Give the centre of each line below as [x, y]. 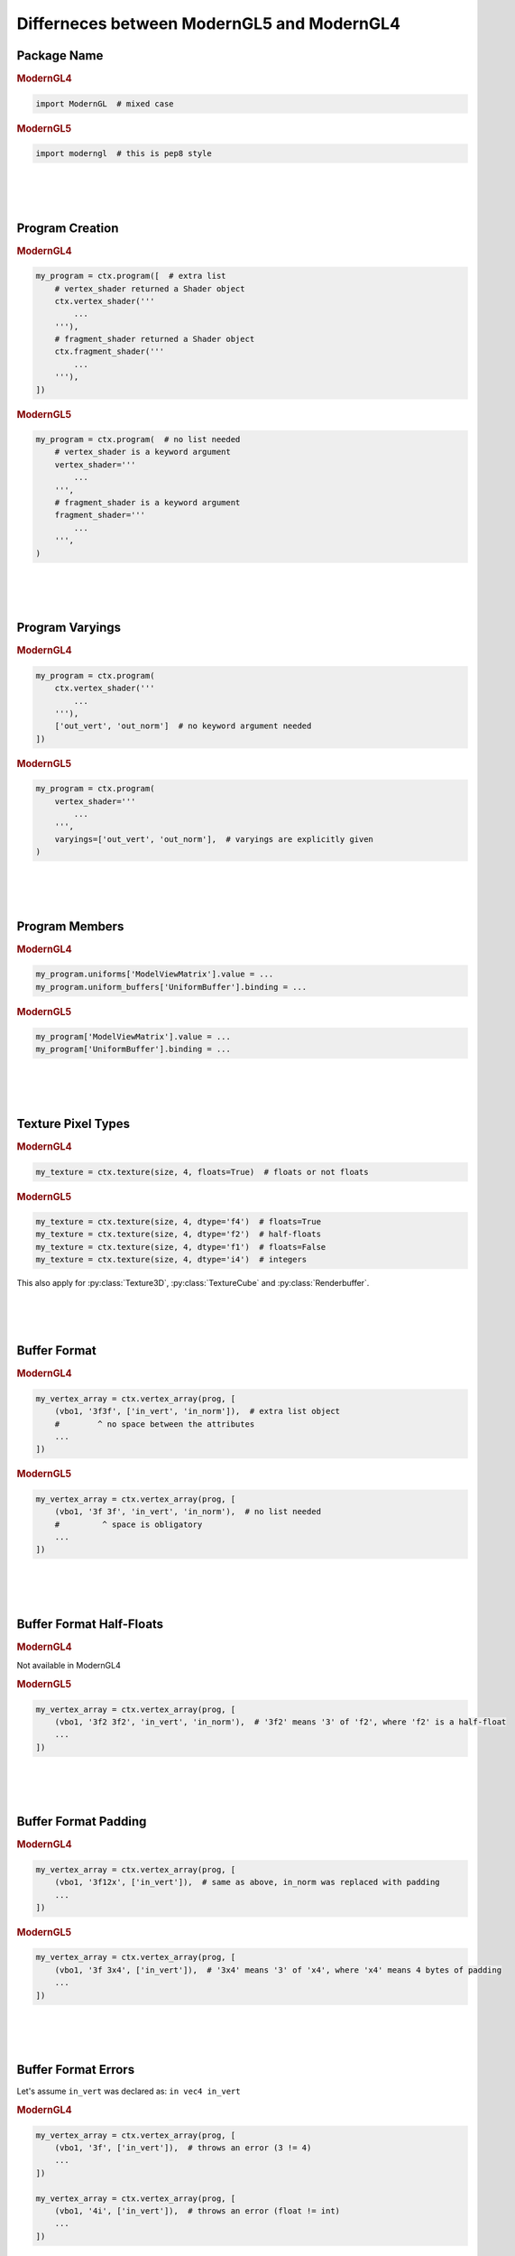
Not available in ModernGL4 [69, 1666]
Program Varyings [69, 628]
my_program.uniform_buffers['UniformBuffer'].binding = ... [171, 987]
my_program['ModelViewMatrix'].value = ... [133, 1037]
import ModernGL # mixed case [105, 103]
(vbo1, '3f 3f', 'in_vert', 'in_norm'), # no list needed [188, 1512]
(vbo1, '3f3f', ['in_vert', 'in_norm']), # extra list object [198, 1411]
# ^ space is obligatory [129, 1524]
